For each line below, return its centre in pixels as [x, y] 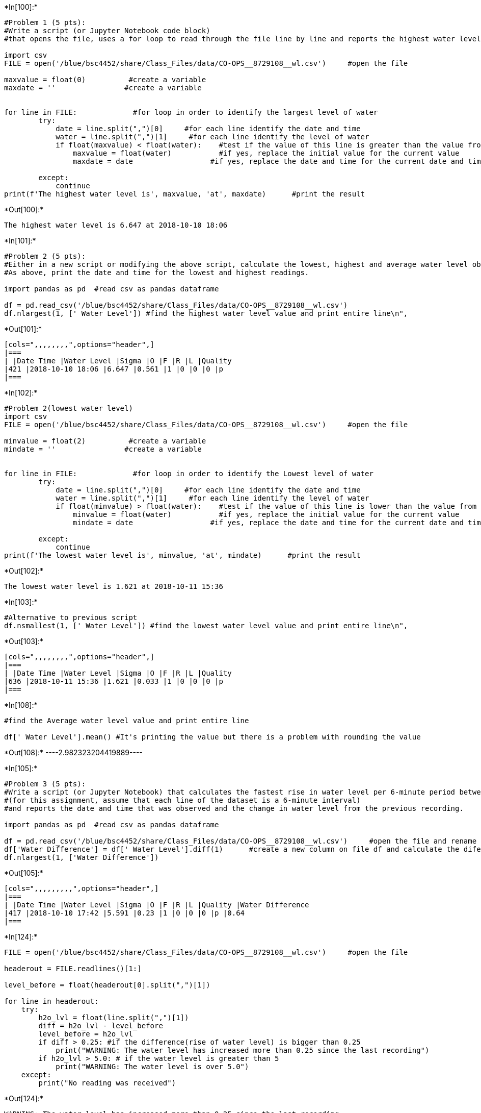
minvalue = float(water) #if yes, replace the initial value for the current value [266, 514]
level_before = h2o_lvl [86, 1034]
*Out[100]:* [24, 209]
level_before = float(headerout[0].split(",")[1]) [107, 985]
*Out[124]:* [24, 1098]
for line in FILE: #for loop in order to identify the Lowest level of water [189, 474]
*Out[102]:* [24, 571]
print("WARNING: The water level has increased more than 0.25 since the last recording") [243, 1050]
